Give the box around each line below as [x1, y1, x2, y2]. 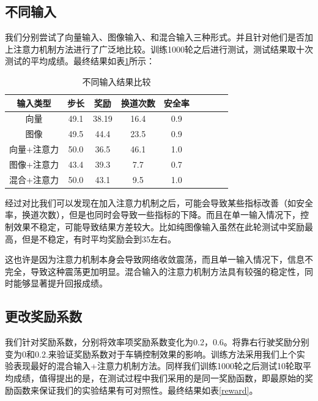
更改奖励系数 [5, 307, 82, 326]
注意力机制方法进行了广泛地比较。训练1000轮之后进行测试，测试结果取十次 [13, 42, 313, 55]
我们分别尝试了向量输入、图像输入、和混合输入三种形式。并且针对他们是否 [5, 31, 305, 43]
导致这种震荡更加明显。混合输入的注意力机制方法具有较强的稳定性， [30, 264, 305, 277]
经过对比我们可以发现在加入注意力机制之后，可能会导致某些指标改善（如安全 [5, 196, 313, 209]
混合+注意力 [9, 173, 59, 186]
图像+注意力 [9, 157, 59, 170]
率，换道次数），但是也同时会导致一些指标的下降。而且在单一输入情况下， [5, 208, 300, 221]
